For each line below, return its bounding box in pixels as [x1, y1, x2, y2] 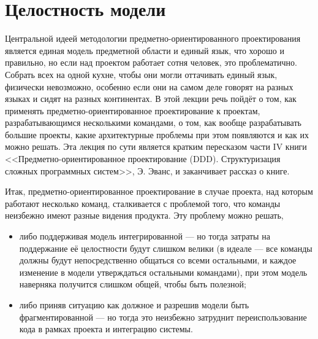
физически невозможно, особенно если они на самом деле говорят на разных [5, 80, 293, 93]
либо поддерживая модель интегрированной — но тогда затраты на [19, 230, 270, 243]
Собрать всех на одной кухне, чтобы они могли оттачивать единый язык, [5, 68, 278, 80]
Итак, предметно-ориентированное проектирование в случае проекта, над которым [5, 185, 313, 198]
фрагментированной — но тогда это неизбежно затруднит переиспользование [19, 310, 307, 323]
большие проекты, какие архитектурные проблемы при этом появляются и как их [5, 128, 309, 141]
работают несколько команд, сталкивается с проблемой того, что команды [5, 197, 281, 209]
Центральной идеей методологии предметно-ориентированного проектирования [5, 32, 301, 45]
